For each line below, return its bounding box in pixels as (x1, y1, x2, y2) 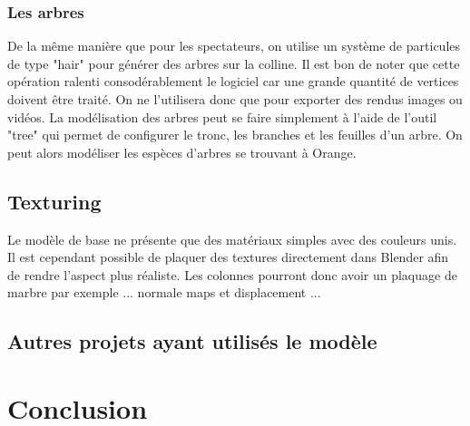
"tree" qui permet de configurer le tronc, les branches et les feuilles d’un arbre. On (7, 125, 463, 144)
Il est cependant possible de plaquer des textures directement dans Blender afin (7, 247, 449, 266)
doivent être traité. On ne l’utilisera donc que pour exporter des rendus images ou (7, 90, 463, 108)
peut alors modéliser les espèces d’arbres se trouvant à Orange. (7, 142, 357, 161)
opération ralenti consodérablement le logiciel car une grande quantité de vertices (7, 72, 459, 91)
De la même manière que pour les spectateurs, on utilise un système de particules (7, 36, 460, 55)
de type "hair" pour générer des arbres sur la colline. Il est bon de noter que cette (7, 53, 460, 73)
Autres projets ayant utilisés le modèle (7, 327, 377, 355)
